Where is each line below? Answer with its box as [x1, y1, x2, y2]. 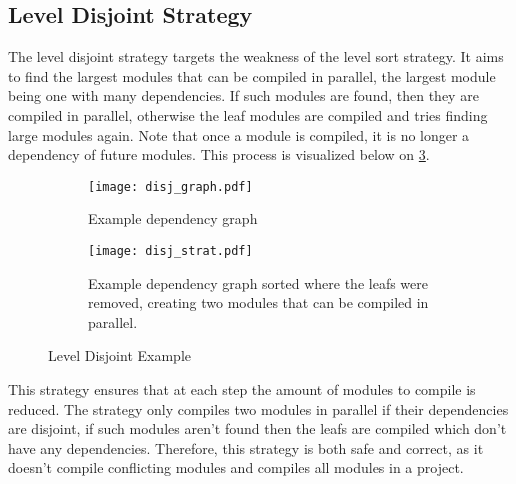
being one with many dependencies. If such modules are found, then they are [8, 85, 479, 106]
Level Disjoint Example [48, 345, 191, 366]
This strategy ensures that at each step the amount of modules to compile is [8, 379, 476, 400]
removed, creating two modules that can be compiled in [88, 292, 429, 313]
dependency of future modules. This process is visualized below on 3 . [8, 144, 430, 165]
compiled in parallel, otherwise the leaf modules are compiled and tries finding [8, 104, 488, 125]
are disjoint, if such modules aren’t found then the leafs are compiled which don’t [8, 418, 507, 439]
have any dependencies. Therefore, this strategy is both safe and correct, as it [8, 437, 484, 458]
